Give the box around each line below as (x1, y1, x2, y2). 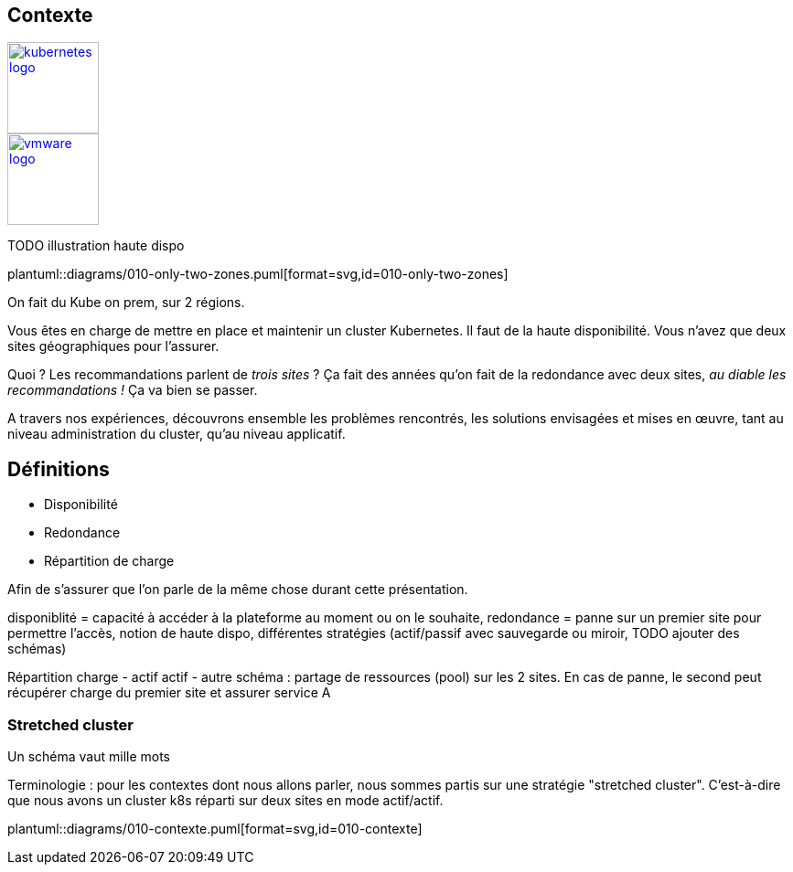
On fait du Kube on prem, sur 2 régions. (7, 294, 245, 311)
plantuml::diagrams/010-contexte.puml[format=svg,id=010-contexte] (7, 821, 423, 837)
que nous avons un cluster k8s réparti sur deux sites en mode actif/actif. (7, 792, 444, 809)
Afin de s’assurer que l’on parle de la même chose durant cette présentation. (7, 581, 468, 598)
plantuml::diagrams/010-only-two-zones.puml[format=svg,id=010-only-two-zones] (7, 266, 509, 282)
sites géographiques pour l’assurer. (7, 338, 220, 355)
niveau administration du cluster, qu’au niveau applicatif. (7, 426, 346, 442)
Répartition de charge (44, 553, 175, 569)
